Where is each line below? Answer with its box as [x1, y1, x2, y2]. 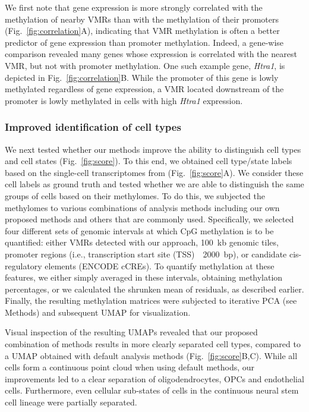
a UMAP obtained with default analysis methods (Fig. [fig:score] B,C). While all [5, 349, 298, 361]
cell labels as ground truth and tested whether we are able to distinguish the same [5, 178, 304, 190]
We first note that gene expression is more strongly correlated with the [5, 1, 263, 13]
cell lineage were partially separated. [5, 396, 137, 408]
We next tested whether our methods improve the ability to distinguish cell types [5, 143, 301, 155]
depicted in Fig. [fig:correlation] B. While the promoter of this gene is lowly [5, 71, 279, 83]
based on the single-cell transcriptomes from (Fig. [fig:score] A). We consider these [5, 166, 304, 178]
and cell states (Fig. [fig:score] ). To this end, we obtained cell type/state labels [5, 155, 292, 167]
